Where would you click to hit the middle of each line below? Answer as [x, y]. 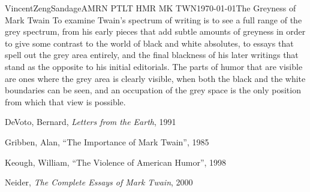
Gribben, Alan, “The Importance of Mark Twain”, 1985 [107, 141]
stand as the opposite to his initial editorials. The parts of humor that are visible [154, 66]
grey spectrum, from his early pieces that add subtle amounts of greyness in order [155, 31]
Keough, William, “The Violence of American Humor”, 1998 [116, 162]
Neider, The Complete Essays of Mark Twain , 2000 [99, 182]
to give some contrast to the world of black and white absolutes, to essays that [149, 43]
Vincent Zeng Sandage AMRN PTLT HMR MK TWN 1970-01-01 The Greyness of [151, 8]
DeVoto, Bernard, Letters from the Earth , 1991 [91, 122]
